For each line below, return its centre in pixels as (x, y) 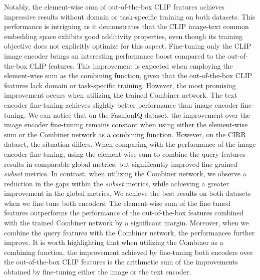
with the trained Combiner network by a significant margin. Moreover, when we (126, 223)
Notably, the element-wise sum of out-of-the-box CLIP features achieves (114, 7)
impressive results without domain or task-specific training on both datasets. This (130, 16)
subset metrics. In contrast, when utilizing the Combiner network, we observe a (125, 174)
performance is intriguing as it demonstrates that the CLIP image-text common (126, 26)
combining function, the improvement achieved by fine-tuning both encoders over (128, 252)
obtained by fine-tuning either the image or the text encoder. (98, 272)
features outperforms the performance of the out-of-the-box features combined (124, 213)
